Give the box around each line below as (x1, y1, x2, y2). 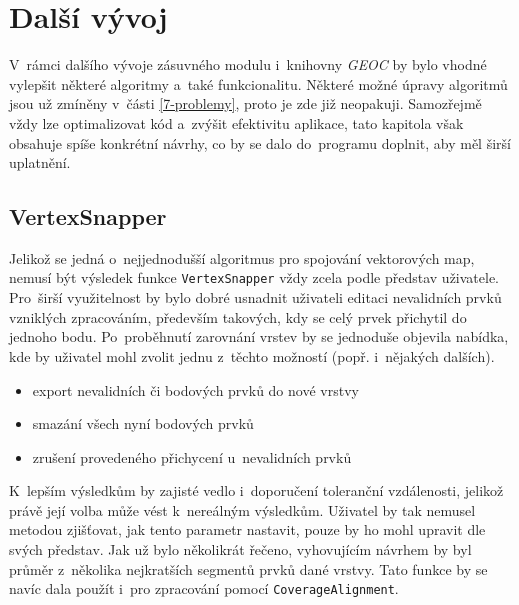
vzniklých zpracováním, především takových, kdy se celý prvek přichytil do (9, 306, 467, 327)
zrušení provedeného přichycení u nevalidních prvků (32, 446, 352, 467)
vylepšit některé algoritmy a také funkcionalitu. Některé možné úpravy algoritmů (9, 73, 508, 94)
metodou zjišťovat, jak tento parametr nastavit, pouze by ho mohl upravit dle (9, 519, 486, 540)
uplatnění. (9, 152, 71, 173)
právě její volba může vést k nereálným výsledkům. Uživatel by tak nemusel (9, 499, 476, 520)
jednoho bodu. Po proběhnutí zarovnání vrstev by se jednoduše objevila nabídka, (9, 326, 509, 347)
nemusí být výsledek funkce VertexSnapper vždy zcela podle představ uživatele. (9, 267, 500, 288)
